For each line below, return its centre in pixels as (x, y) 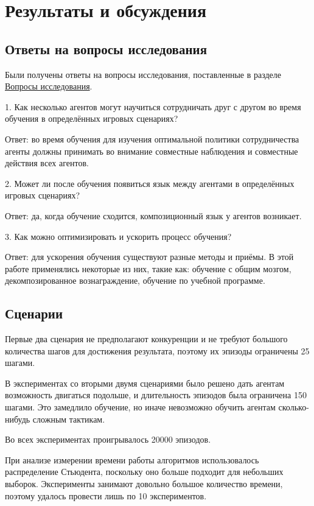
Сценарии (34, 313)
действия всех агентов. (47, 163)
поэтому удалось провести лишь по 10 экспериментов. (106, 495)
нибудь (18, 419)
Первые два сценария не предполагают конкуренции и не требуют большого (146, 339)
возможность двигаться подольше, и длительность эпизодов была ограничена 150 (156, 395)
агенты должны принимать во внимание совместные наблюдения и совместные (152, 151)
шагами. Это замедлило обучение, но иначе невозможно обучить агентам (140, 407)
